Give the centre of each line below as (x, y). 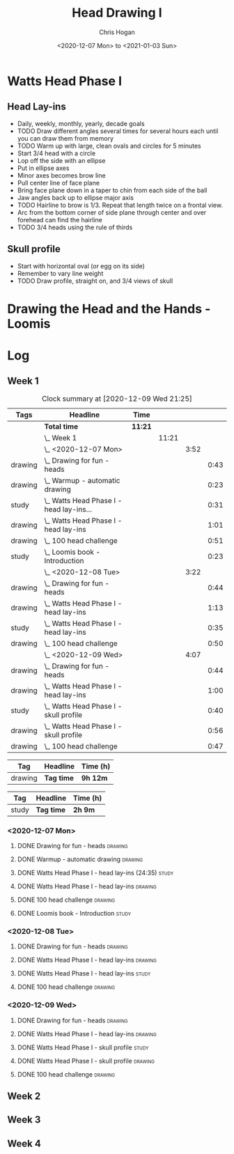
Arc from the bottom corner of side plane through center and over (112, 212)
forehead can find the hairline (60, 220)
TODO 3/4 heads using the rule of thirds (75, 227)
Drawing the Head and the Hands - (109, 309)
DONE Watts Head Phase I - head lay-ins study (84, 974)
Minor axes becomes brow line (61, 175)
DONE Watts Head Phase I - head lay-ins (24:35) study (95, 873)
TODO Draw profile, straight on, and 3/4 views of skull (95, 281)
